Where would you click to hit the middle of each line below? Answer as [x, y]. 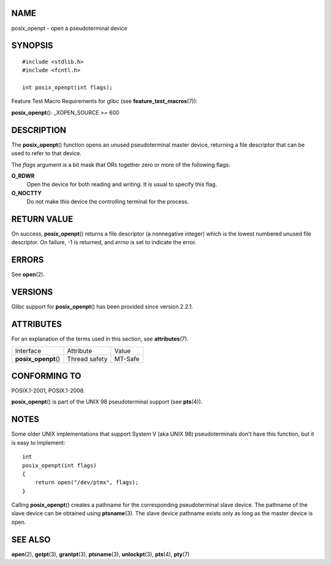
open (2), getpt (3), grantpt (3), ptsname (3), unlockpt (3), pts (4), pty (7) [101, 554]
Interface [28, 351]
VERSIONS [32, 292]
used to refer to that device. [47, 153]
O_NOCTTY [27, 193]
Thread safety [87, 359]
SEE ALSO [31, 540]
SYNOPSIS [32, 46]
